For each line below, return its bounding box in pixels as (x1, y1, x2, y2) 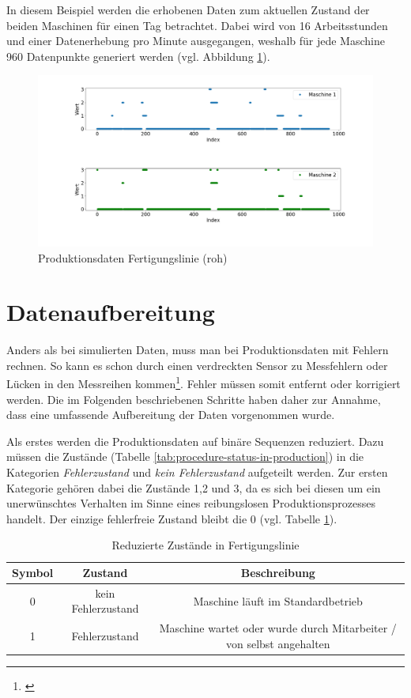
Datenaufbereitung (6, 296, 215, 328)
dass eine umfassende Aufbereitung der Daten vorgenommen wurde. (6, 406, 335, 423)
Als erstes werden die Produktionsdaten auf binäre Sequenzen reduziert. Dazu (6, 432, 384, 449)
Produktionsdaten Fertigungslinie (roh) (38, 249, 228, 266)
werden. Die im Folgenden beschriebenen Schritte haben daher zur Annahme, (6, 391, 381, 407)
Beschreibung (240, 564, 315, 581)
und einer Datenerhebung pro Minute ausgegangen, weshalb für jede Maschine (6, 32, 385, 49)
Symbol (12, 564, 54, 581)
